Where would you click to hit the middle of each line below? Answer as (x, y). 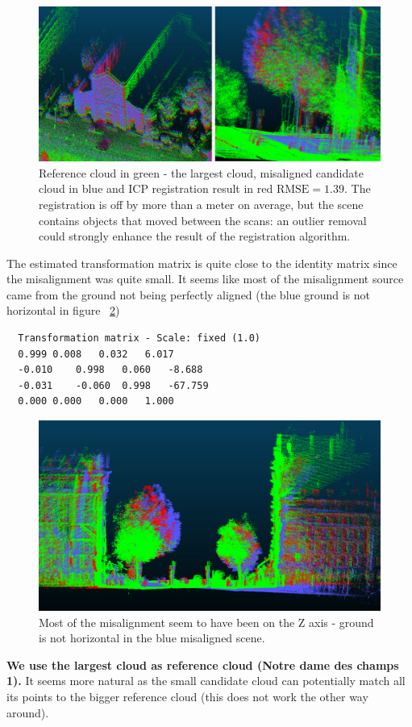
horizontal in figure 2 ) (63, 310)
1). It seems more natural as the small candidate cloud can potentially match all (206, 681)
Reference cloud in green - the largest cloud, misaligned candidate (201, 172)
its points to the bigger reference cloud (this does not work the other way (187, 697)
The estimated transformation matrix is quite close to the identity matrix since (202, 263)
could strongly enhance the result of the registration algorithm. (195, 236)
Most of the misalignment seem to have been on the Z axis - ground (206, 622)
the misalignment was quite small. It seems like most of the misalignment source (205, 279)
